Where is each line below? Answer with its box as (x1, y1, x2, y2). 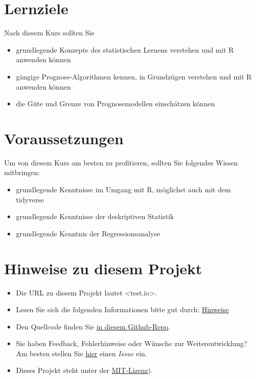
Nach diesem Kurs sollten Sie (4, 27, 95, 38)
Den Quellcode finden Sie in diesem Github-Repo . (16, 321, 170, 331)
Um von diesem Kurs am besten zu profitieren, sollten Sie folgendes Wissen (4, 157, 238, 167)
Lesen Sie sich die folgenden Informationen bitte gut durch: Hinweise (16, 304, 229, 315)
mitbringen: (4, 167, 40, 178)
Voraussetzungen (4, 128, 124, 148)
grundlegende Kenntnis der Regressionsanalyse (16, 228, 160, 238)
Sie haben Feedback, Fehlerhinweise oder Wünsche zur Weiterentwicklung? (16, 338, 247, 349)
